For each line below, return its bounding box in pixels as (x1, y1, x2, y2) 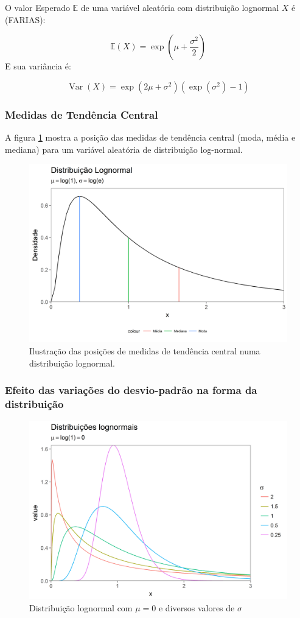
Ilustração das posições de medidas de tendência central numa (29, 344, 260, 357)
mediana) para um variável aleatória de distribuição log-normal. (5, 142, 243, 155)
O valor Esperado (5, 1, 70, 13)
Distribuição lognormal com (29, 602, 133, 614)
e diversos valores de (158, 602, 235, 614)
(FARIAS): (5, 13, 46, 26)
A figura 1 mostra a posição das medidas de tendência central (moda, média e (5, 131, 296, 143)
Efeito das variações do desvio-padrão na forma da (5, 382, 257, 398)
